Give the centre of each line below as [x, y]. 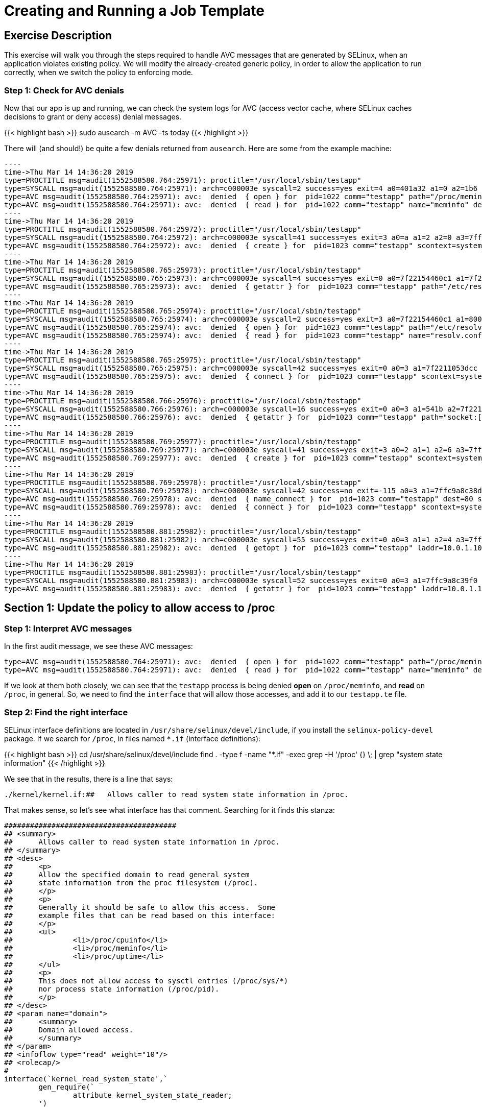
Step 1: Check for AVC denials [64, 90]
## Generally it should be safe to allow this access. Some [140, 907]
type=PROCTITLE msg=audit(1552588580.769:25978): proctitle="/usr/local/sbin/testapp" [183, 482]
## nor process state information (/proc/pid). [112, 989]
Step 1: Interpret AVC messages [68, 628]
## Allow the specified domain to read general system [127, 874]
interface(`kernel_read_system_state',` [86, 1079]
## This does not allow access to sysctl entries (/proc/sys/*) [146, 981]
